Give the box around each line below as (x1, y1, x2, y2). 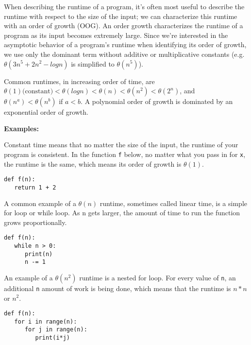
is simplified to (71, 58, 115, 69)
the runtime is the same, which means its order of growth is (4, 158, 182, 169)
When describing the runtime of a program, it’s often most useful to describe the (4, 1, 245, 11)
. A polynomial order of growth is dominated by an (81, 96, 233, 106)
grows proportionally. (4, 217, 67, 227)
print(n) (24, 250, 53, 258)
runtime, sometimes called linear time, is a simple (100, 198, 247, 208)
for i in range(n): (14, 318, 77, 325)
